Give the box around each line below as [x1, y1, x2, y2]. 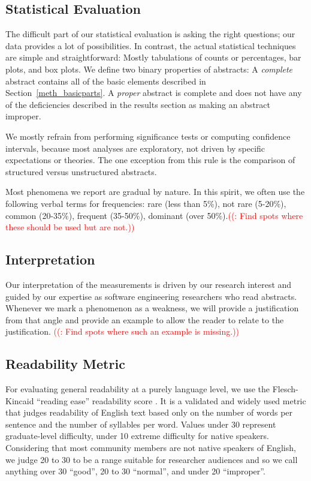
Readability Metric [5, 354, 125, 373]
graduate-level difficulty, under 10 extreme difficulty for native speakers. [5, 429, 269, 442]
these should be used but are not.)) [5, 221, 135, 233]
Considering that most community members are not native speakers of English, [5, 441, 296, 454]
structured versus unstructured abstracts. [5, 165, 157, 178]
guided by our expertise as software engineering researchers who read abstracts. [5, 290, 297, 302]
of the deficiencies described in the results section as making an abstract [5, 98, 271, 110]
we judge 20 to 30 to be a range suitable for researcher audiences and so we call [5, 453, 298, 465]
